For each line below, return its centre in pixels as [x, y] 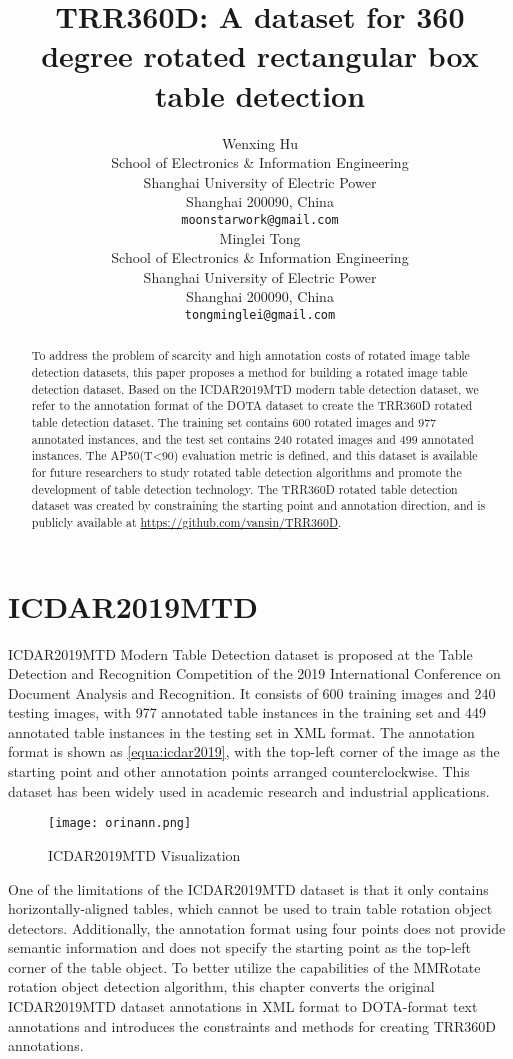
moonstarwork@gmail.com [260, 219]
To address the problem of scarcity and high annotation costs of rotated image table [250, 355]
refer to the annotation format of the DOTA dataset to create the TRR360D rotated [252, 405]
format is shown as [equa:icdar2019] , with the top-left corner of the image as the [254, 751]
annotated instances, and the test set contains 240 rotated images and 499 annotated [252, 438]
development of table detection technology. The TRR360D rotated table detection [244, 488]
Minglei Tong [260, 237]
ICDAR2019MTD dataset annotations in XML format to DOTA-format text [243, 1006]
